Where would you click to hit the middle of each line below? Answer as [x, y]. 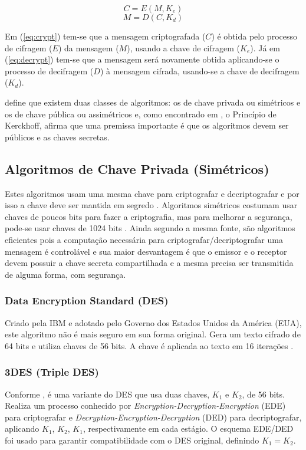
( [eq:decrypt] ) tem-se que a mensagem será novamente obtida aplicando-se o [142, 59]
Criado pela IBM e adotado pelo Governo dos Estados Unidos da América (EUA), [153, 322]
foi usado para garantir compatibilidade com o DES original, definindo [132, 440]
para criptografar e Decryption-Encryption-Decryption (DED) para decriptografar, [153, 417]
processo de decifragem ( [49, 70]
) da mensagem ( [88, 47]
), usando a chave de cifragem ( [184, 47]
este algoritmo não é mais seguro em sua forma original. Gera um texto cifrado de [153, 334]
